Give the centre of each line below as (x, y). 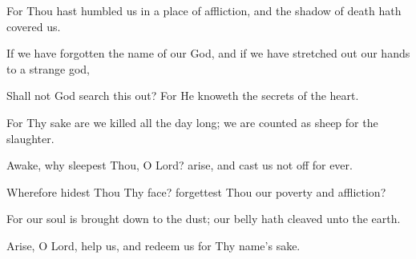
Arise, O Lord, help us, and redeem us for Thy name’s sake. (153, 245)
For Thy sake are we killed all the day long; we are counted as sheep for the (192, 122)
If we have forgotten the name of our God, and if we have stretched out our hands (208, 53)
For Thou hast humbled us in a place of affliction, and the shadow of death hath (204, 10)
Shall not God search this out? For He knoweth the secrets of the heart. (183, 96)
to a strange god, (48, 68)
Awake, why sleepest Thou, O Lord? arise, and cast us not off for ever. (180, 165)
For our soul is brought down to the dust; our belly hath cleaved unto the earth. (204, 219)
